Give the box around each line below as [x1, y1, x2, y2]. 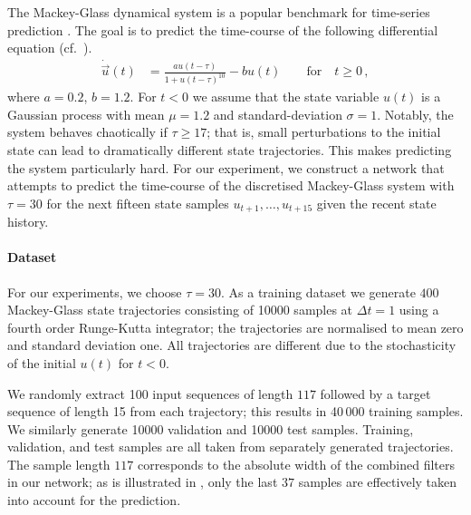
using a [399, 300, 439, 319]
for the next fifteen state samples [46, 193, 229, 212]
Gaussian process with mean [7, 104, 165, 123]
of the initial [7, 353, 76, 372]
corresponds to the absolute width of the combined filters [137, 454, 455, 473]
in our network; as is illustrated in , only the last [7, 472, 278, 491]
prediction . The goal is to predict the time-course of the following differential [7, 20, 438, 39]
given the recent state [316, 193, 437, 212]
